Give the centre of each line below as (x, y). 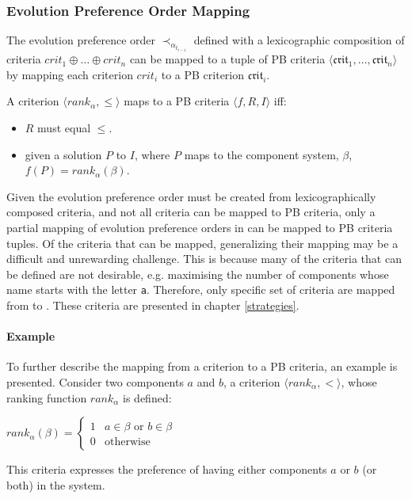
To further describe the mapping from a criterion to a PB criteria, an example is (202, 366)
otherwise (127, 442)
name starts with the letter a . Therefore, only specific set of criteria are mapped (201, 289)
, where (152, 154)
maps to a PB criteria (177, 101)
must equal (64, 128)
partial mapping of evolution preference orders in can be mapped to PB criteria (200, 227)
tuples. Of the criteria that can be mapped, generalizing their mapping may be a (202, 243)
